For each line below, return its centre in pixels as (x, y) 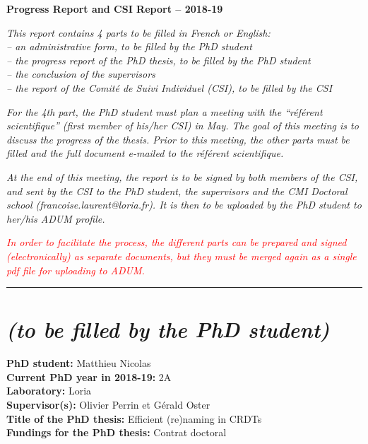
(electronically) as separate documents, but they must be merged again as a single (182, 256)
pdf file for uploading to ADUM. (76, 270)
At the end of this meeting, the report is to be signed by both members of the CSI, (182, 176)
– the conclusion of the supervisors (81, 74)
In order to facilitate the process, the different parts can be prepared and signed (177, 242)
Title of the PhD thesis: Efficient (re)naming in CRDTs (134, 418)
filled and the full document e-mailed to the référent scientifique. (145, 153)
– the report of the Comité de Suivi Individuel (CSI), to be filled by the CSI (170, 87)
